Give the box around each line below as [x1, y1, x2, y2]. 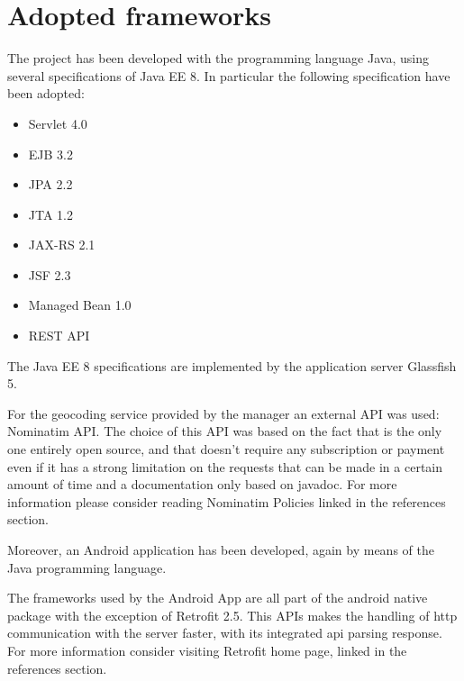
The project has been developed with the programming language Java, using [7, 49, 429, 68]
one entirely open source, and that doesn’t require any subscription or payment [7, 440, 445, 459]
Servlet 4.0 [28, 113, 87, 132]
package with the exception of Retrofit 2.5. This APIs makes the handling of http [7, 605, 458, 624]
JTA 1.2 [28, 204, 73, 223]
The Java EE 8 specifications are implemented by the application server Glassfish [7, 356, 457, 375]
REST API [28, 326, 90, 345]
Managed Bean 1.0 [28, 295, 132, 314]
